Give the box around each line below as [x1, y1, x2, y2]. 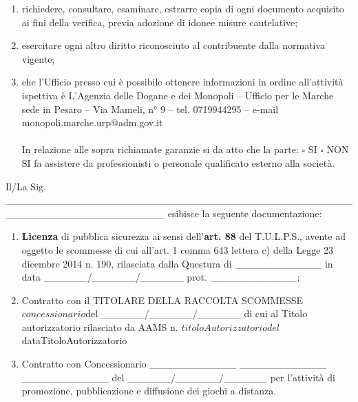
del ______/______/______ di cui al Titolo [85, 306, 308, 321]
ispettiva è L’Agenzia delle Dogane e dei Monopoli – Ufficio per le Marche [21, 88, 334, 102]
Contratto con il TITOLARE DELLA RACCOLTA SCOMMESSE [21, 292, 304, 307]
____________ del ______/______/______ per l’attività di [21, 370, 335, 384]
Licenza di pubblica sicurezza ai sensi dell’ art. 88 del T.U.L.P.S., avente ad [21, 229, 346, 243]
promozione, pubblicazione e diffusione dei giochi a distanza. [21, 383, 277, 398]
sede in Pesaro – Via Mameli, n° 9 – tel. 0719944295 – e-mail [21, 101, 279, 116]
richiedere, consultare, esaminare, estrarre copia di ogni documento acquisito [21, 1, 344, 15]
